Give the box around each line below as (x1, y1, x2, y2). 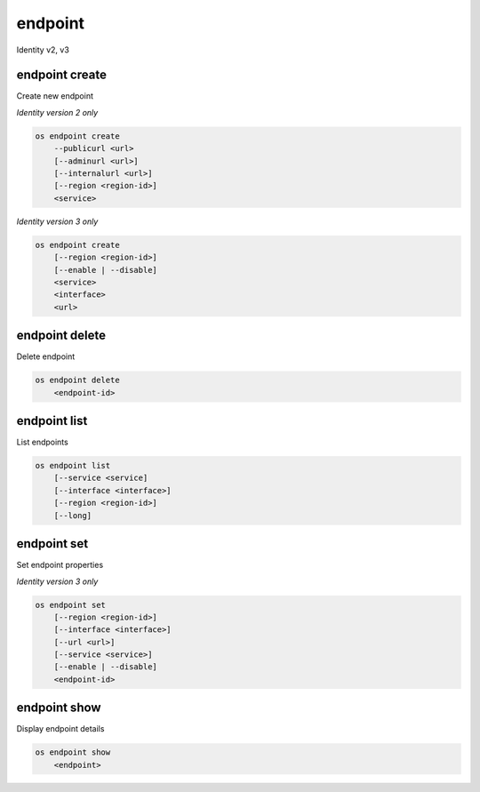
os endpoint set (35, 600, 107, 610)
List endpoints (16, 436, 68, 448)
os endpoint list (35, 460, 111, 471)
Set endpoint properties (16, 560, 104, 571)
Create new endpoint (16, 91, 93, 101)
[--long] (53, 510, 92, 520)
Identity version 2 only (16, 107, 99, 117)
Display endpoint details (16, 724, 105, 734)
